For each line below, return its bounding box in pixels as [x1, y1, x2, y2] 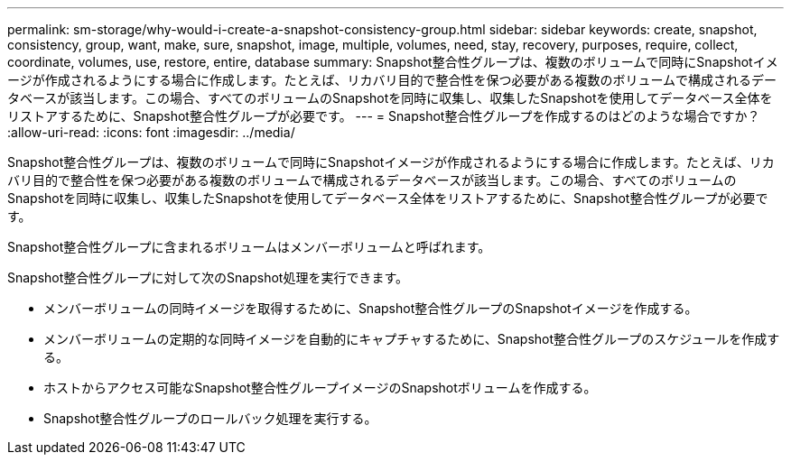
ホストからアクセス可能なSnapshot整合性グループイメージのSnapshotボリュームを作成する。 [43, 380, 597, 395]
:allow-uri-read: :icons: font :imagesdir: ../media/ [7, 125, 295, 140]
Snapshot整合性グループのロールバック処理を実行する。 [43, 411, 377, 426]
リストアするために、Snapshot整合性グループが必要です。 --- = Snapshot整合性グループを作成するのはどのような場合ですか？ [7, 108, 760, 124]
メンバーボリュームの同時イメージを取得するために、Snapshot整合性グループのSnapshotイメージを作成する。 [43, 300, 698, 316]
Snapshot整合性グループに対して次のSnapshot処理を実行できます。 [7, 270, 408, 285]
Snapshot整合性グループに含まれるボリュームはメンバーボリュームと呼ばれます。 [7, 239, 491, 254]
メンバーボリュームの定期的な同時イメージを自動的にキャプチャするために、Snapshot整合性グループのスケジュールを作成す [43, 331, 780, 346]
